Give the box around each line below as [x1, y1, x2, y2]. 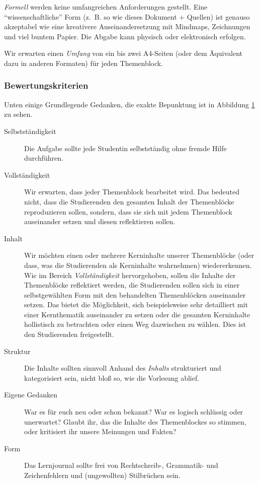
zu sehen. [4, 109, 33, 119]
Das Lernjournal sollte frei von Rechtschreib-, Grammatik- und [24, 460, 218, 470]
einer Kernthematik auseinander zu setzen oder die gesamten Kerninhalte [24, 309, 250, 319]
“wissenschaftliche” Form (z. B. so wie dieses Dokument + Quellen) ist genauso [4, 11, 250, 22]
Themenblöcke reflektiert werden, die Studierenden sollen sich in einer [24, 280, 240, 290]
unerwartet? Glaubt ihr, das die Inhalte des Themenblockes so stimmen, [24, 416, 246, 427]
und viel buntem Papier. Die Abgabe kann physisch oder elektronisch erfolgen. [4, 31, 246, 41]
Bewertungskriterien [4, 79, 89, 92]
